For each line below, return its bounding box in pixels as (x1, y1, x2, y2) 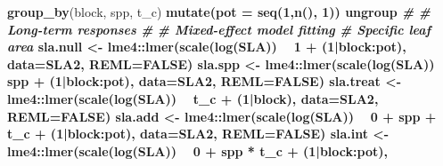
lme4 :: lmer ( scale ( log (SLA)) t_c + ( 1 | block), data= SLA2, (7, 89, 379, 107)
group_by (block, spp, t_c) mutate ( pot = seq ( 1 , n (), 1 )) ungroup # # (7, 3, 431, 20)
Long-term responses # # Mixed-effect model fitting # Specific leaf (7, 20, 431, 38)
